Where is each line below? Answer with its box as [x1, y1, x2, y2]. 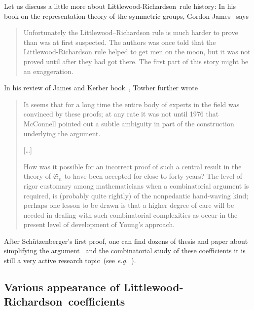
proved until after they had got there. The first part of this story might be [23, 56, 249, 66]
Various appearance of [4, 279, 120, 295]
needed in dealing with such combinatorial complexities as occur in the [23, 209, 238, 220]
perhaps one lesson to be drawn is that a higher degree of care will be [23, 200, 234, 210]
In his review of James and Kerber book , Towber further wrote [4, 82, 198, 93]
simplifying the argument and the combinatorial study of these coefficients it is [4, 245, 246, 256]
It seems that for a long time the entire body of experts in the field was [23, 99, 240, 109]
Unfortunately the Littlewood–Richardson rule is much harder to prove [23, 27, 238, 38]
